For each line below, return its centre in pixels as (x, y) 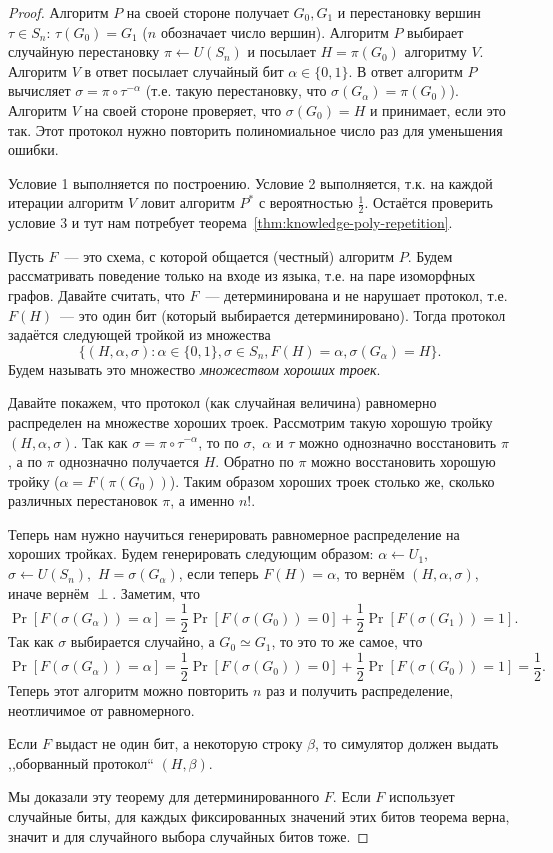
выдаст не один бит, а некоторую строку (179, 743)
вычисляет (39, 90)
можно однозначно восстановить (397, 441)
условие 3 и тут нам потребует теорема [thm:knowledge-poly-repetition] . (230, 222)
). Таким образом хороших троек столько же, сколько (332, 480)
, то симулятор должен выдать (407, 743)
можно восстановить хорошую (403, 461)
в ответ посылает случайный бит (184, 70)
